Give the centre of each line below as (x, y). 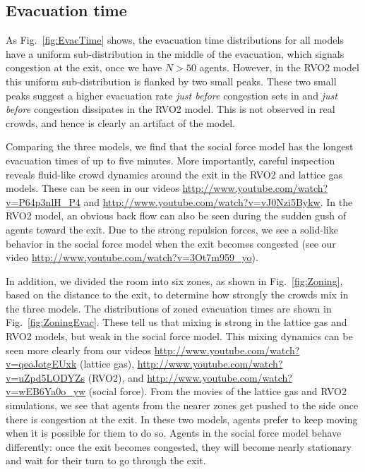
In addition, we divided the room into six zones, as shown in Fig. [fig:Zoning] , (174, 280)
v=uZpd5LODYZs (46, 377)
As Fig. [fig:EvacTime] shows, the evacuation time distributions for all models (175, 40)
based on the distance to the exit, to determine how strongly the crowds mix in (177, 295)
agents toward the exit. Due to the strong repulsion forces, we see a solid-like (172, 229)
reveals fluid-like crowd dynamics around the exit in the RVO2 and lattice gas (174, 174)
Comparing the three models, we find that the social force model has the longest (180, 146)
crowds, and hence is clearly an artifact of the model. (120, 122)
